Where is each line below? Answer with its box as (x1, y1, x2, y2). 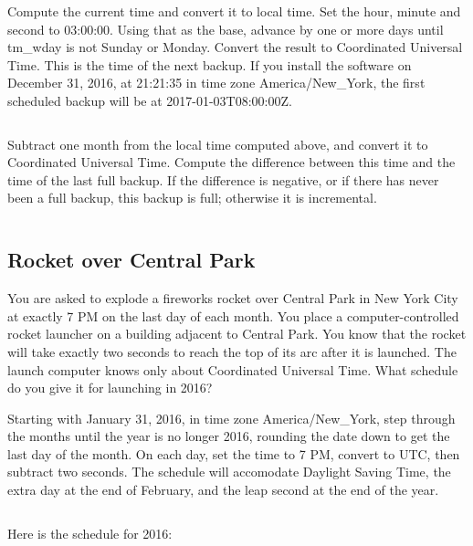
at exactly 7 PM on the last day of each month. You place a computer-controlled (7, 306, 459, 325)
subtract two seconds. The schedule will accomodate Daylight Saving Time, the (7, 462, 451, 481)
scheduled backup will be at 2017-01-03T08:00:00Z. (7, 90, 292, 110)
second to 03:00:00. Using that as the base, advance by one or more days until (7, 19, 444, 38)
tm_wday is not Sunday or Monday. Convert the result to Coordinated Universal (7, 37, 463, 57)
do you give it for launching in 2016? (7, 378, 213, 397)
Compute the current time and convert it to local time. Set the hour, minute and (7, 2, 461, 20)
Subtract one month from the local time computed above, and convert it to (7, 134, 428, 153)
